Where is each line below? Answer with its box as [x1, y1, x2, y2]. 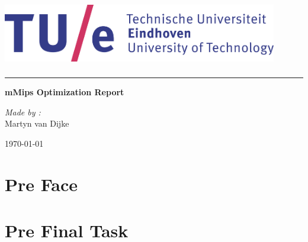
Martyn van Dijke [5, 117, 69, 130]
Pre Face [5, 172, 78, 196]
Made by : [5, 105, 41, 118]
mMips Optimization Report [5, 85, 124, 98]
